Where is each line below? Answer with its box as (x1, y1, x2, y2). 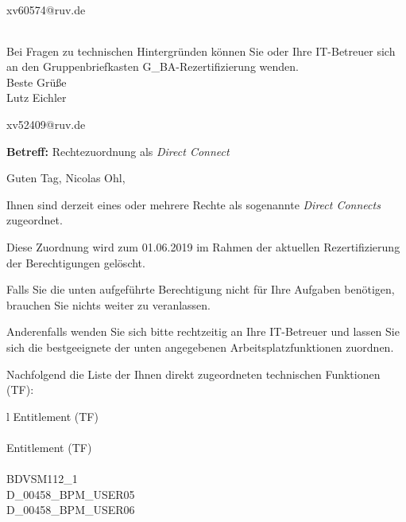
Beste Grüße (6, 73, 67, 90)
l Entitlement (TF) (6, 407, 99, 424)
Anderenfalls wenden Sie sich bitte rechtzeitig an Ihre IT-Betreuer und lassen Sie (6, 323, 400, 340)
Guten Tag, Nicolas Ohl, (6, 169, 126, 186)
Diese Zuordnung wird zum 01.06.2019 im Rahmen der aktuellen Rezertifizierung (6, 238, 400, 255)
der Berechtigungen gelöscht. (6, 254, 145, 271)
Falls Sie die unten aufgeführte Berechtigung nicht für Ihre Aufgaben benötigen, (6, 281, 395, 298)
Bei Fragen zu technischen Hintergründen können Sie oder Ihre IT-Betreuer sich (6, 42, 396, 59)
